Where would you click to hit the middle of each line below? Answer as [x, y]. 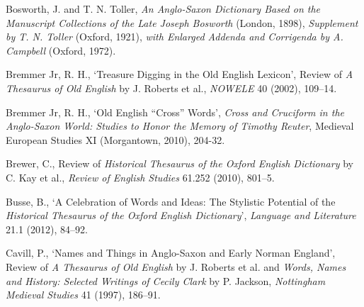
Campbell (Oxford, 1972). [61, 50]
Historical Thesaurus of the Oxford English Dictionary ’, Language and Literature [181, 215]
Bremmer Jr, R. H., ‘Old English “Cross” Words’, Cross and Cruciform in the [175, 112]
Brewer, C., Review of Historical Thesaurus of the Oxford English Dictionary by [180, 163]
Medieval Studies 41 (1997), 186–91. [83, 295]
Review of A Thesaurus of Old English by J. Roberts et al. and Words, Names [176, 266]
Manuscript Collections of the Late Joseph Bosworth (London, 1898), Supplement [182, 22]
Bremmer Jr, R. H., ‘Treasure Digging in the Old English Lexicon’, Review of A [180, 74]
